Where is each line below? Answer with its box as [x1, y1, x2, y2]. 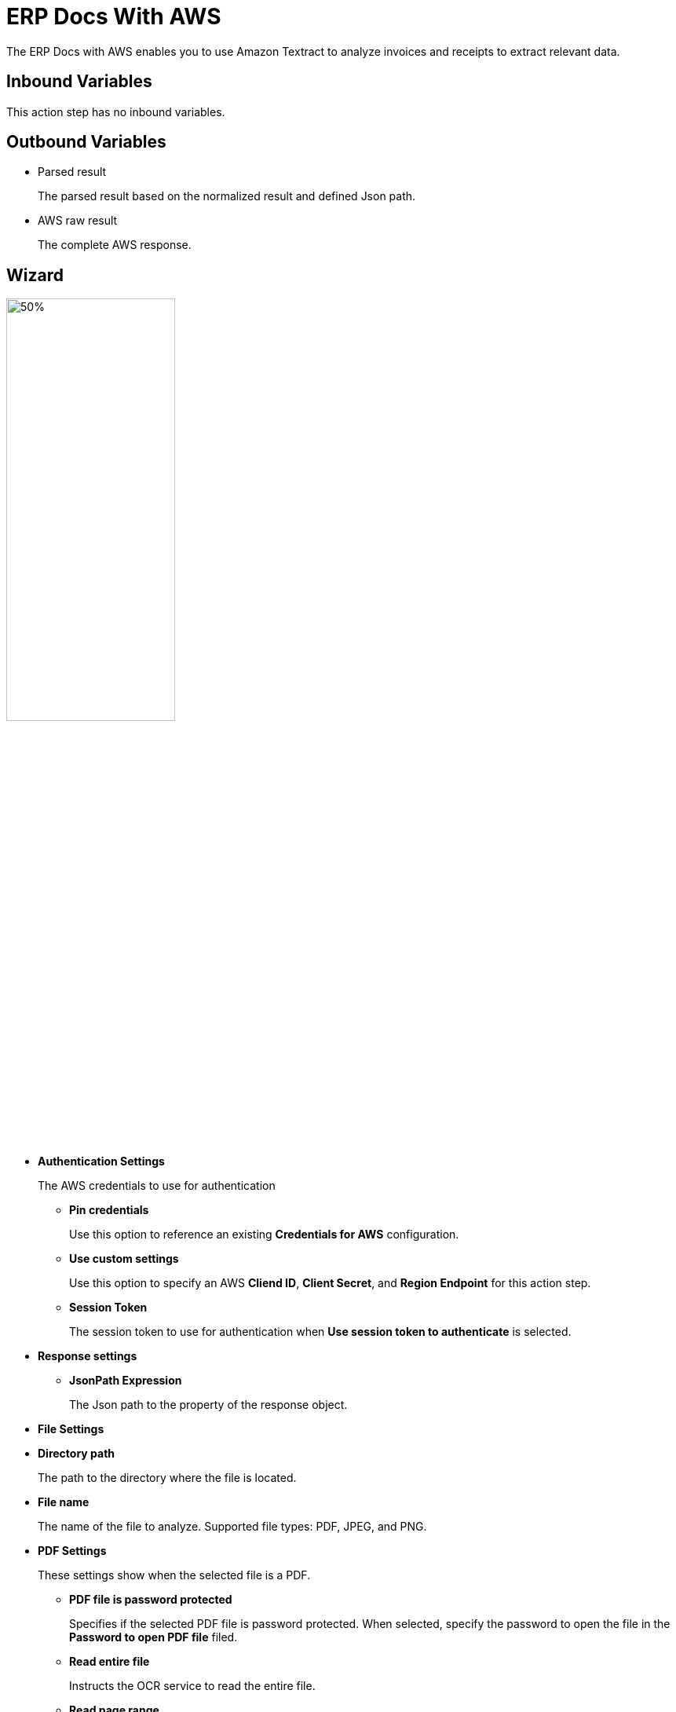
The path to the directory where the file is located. [38, 1471, 297, 1485]
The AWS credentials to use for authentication [38, 1179, 276, 1193]
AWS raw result [38, 214, 118, 228]
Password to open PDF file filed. [69, 1630, 238, 1644]
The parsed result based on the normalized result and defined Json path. [38, 189, 416, 203]
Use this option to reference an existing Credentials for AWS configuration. [69, 1227, 459, 1242]
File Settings [38, 1422, 104, 1436]
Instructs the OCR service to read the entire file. [69, 1679, 316, 1693]
